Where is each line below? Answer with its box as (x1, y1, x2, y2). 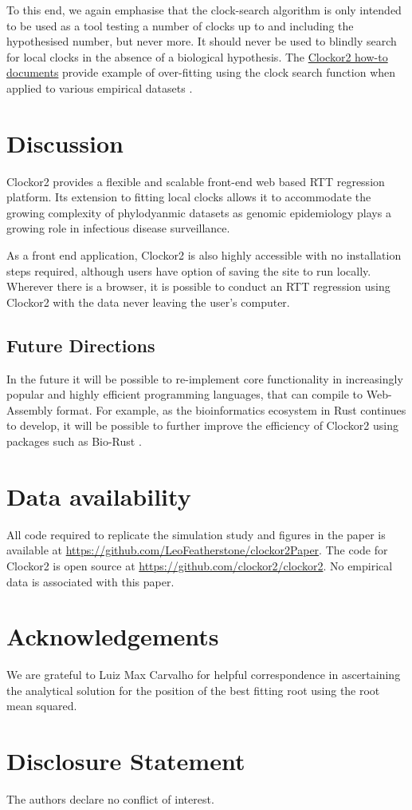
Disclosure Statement (6, 744, 245, 777)
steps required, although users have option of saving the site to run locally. (6, 262, 371, 279)
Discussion (6, 126, 124, 159)
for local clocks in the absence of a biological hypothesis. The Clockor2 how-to (6, 48, 388, 65)
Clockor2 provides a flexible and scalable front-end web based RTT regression (6, 173, 385, 189)
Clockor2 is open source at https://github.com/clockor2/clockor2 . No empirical (6, 557, 393, 574)
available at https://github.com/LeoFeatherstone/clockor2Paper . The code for (6, 542, 388, 558)
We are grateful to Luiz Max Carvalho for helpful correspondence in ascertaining (6, 666, 401, 683)
